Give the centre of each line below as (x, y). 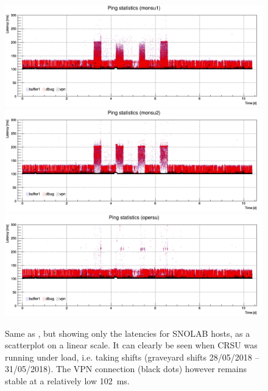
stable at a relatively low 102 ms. (67, 381)
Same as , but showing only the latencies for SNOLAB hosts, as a (128, 333)
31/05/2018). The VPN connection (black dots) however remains (126, 369)
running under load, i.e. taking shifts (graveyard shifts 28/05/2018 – (132, 357)
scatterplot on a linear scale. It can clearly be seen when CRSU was (131, 345)
